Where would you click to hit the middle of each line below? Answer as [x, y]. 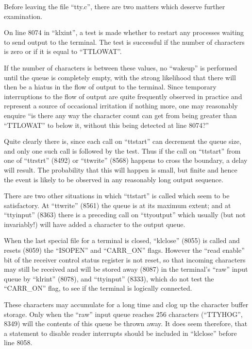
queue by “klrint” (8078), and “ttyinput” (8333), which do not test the [109, 278]
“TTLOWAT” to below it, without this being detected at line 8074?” [107, 125]
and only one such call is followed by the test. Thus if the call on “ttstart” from [122, 150]
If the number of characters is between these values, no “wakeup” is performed [121, 67]
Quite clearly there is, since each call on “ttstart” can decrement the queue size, [123, 141]
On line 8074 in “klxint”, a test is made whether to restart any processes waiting [124, 32]
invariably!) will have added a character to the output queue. [95, 224]
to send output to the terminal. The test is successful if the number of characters [124, 42]
